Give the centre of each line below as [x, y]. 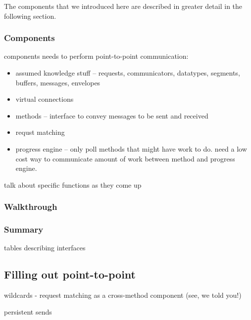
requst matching [40, 132]
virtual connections [45, 99]
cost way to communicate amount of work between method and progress [125, 158]
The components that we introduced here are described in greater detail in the [123, 6]
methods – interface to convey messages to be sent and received [112, 115]
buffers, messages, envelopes [58, 82]
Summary [24, 229]
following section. [30, 16]
